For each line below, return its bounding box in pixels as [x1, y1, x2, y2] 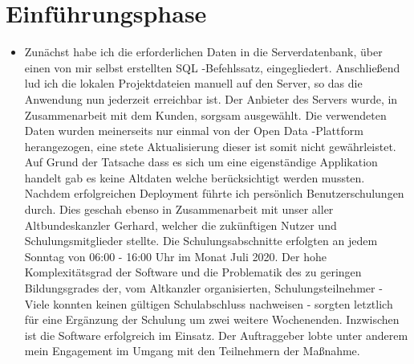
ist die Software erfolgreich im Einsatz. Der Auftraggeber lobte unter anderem [24, 326, 408, 343]
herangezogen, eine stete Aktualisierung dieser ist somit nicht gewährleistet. [24, 137, 396, 154]
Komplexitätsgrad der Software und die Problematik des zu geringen [24, 264, 362, 280]
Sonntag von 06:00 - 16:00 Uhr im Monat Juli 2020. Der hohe [24, 247, 327, 264]
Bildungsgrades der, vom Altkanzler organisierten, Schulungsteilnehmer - [24, 280, 383, 297]
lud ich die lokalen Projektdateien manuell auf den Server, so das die [24, 75, 363, 92]
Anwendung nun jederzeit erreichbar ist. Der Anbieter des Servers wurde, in [24, 90, 398, 107]
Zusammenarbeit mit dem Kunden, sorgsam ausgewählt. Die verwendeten [24, 106, 387, 123]
